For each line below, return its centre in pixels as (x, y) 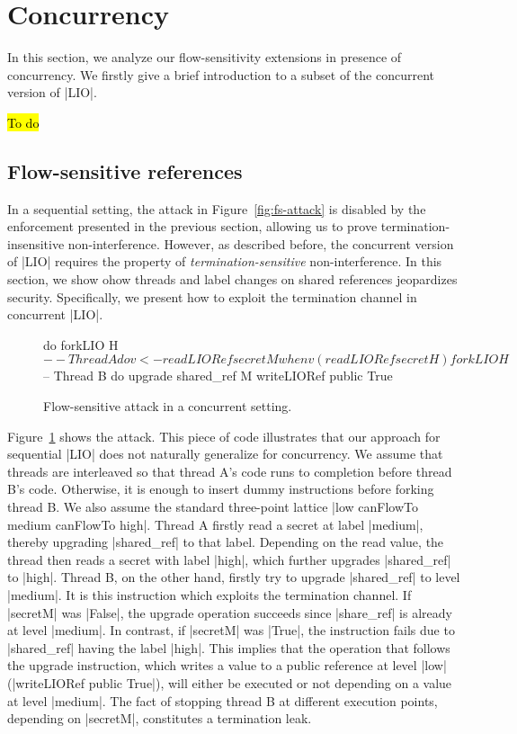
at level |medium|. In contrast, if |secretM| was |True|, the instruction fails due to (231, 630)
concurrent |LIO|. (55, 314)
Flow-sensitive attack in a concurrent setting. (168, 406)
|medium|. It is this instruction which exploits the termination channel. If (209, 594)
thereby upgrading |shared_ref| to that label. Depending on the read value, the (226, 542)
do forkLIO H (81, 344)
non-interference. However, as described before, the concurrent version (261, 243)
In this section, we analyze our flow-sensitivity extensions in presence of (205, 57)
